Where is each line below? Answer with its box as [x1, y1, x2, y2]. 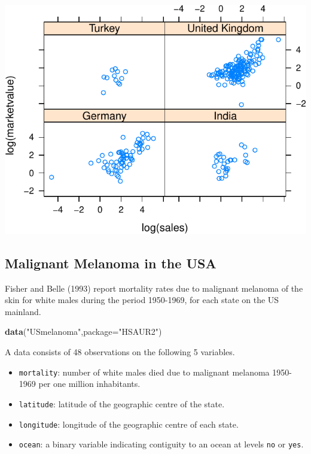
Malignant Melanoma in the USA [5, 253, 217, 272]
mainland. [5, 305, 41, 317]
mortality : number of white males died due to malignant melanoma [19, 365, 270, 378]
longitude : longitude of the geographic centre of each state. [19, 417, 239, 430]
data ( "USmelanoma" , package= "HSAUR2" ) [5, 325, 162, 338]
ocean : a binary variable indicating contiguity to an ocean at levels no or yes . [19, 438, 304, 450]
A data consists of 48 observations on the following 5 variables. [5, 346, 235, 358]
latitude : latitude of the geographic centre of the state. [19, 397, 225, 410]
